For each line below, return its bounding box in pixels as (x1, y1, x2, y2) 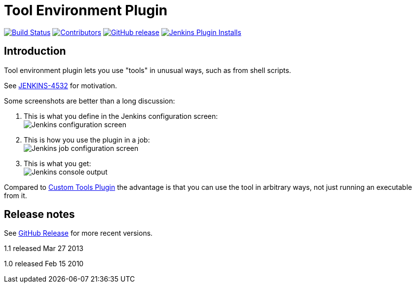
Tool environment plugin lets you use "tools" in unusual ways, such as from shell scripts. (4, 66, 291, 74)
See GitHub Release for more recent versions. (4, 229, 153, 238)
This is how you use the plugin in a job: (24, 135, 150, 144)
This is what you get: (24, 159, 91, 168)
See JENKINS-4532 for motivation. (4, 81, 117, 90)
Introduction (4, 45, 66, 58)
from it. (4, 191, 27, 200)
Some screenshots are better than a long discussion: (4, 96, 175, 105)
